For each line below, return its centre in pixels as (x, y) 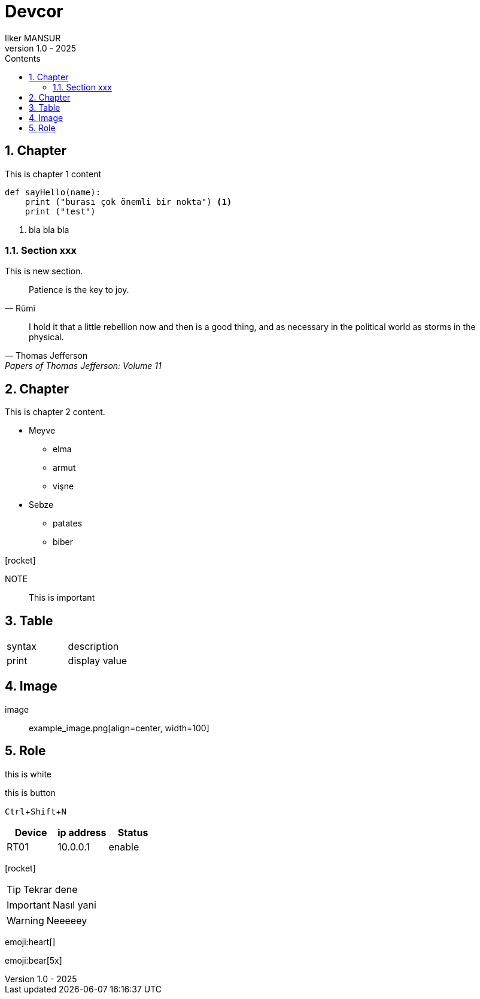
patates (68, 523)
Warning (25, 920)
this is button (30, 792)
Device (31, 832)
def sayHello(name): (53, 192)
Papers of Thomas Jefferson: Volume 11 (83, 366)
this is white (28, 774)
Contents (23, 58)
